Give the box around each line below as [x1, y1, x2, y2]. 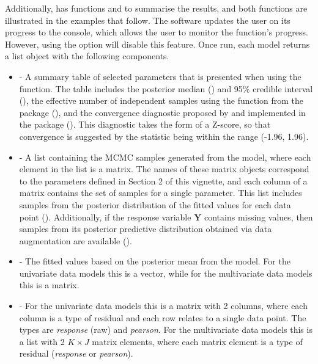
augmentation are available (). [19, 234, 132, 247]
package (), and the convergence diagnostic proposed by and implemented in [19, 106, 306, 118]
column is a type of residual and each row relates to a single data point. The [19, 311, 306, 324]
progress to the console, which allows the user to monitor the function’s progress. [5, 26, 308, 38]
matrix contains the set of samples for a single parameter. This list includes [19, 186, 302, 199]
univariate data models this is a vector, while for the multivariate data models [19, 266, 312, 279]
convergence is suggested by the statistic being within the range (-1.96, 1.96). [19, 129, 309, 142]
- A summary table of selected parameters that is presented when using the [19, 70, 301, 82]
